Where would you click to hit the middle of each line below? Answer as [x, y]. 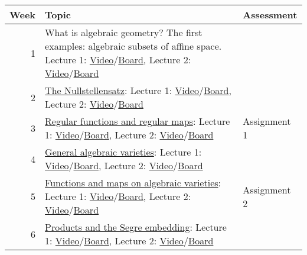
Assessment [270, 14]
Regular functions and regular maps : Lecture [138, 121]
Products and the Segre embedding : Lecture [136, 227]
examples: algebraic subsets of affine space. [133, 46]
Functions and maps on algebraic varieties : [133, 183]
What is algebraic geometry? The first [124, 32]
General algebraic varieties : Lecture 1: [123, 152]
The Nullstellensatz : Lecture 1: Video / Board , [138, 90]
